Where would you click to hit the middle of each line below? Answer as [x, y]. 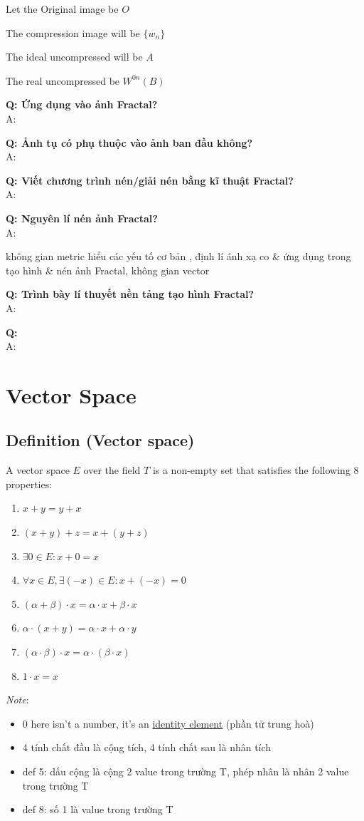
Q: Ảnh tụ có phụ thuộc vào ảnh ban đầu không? [129, 142]
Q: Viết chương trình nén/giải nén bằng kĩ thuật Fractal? [150, 180]
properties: [29, 484]
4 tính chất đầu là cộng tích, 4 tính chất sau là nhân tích [147, 747]
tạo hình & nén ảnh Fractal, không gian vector [108, 270]
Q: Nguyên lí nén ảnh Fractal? [82, 218]
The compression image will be [73, 32]
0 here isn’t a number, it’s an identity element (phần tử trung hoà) [168, 723]
